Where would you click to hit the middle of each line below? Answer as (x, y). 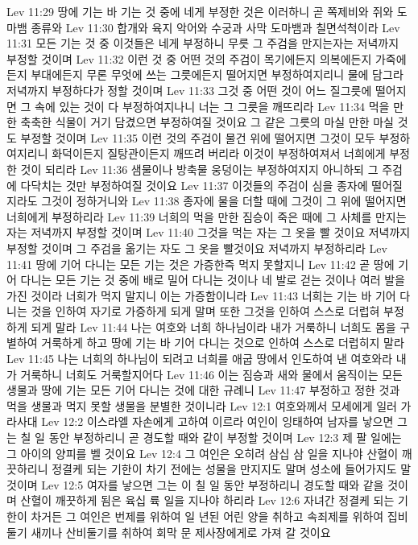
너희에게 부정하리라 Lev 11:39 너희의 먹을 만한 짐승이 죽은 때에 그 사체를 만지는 (207, 216)
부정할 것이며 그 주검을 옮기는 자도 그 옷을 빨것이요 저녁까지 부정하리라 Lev (197, 248)
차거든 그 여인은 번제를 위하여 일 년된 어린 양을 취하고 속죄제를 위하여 (207, 516)
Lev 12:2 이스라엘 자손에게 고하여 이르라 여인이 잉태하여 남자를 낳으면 (217, 421)
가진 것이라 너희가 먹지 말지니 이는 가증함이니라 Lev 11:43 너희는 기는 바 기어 (201, 295)
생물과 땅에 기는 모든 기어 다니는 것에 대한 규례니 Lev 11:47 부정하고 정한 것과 (203, 390)
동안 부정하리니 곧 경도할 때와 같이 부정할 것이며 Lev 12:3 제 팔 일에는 (225, 438)
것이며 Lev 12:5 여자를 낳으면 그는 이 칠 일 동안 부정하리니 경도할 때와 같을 (195, 484)
